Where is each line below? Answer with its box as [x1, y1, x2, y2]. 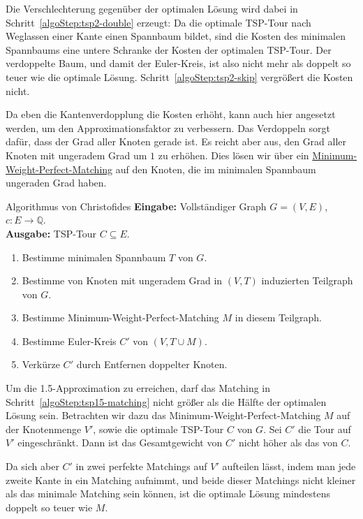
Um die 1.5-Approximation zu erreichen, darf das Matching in [6, 381, 271, 395]
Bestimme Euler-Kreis [22, 333, 117, 348]
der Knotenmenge [6, 421, 82, 436]
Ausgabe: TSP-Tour [6, 226, 97, 240]
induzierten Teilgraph [261, 273, 353, 288]
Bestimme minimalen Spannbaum [22, 249, 166, 264]
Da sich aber [6, 459, 59, 474]
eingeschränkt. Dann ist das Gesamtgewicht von [17, 435, 223, 450]
